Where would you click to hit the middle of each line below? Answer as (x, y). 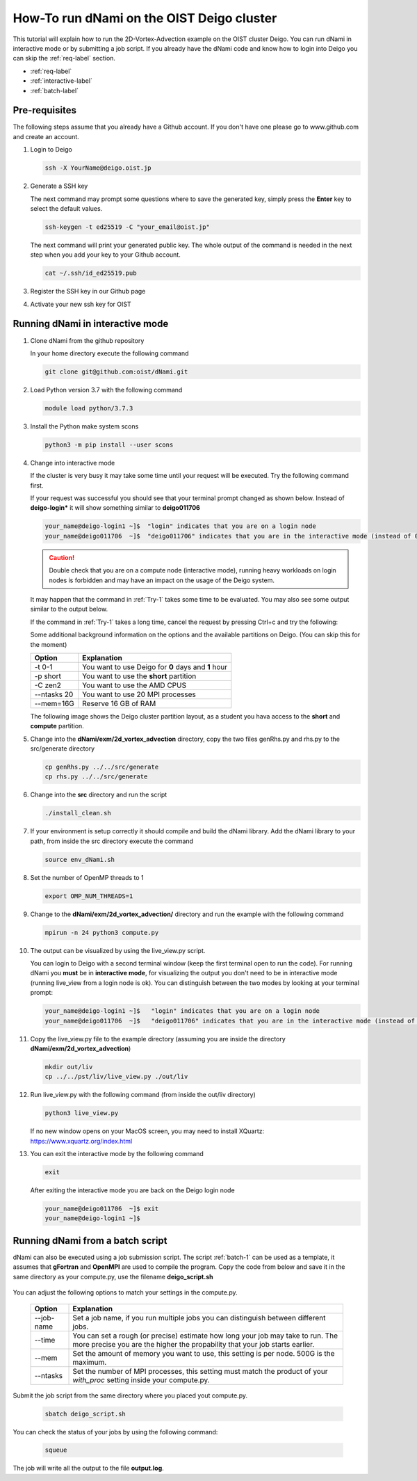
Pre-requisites (44, 110)
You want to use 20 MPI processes (139, 694)
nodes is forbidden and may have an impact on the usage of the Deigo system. (162, 580)
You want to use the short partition (139, 676)
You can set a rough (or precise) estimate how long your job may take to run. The (205, 1336)
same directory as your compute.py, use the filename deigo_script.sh (113, 1276)
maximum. (90, 1362)
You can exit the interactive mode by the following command (117, 1154)
